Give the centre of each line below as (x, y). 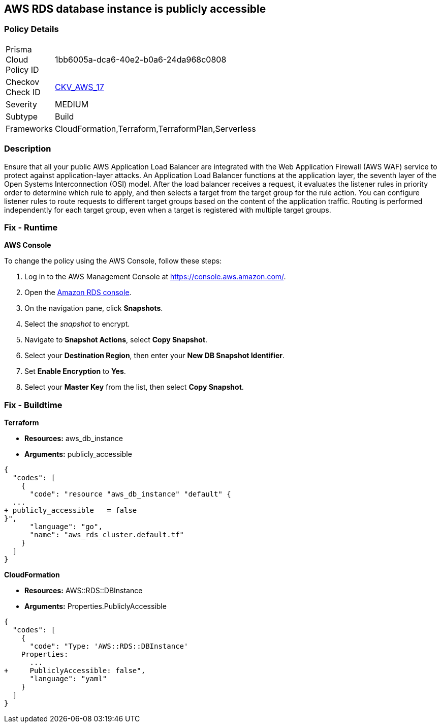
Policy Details (31, 29)
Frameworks (29, 128)
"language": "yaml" (68, 679)
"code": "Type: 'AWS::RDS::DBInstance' (109, 646)
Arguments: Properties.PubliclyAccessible (96, 606)
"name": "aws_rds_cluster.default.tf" (107, 535)
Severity (21, 104)
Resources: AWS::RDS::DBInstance (84, 591)
